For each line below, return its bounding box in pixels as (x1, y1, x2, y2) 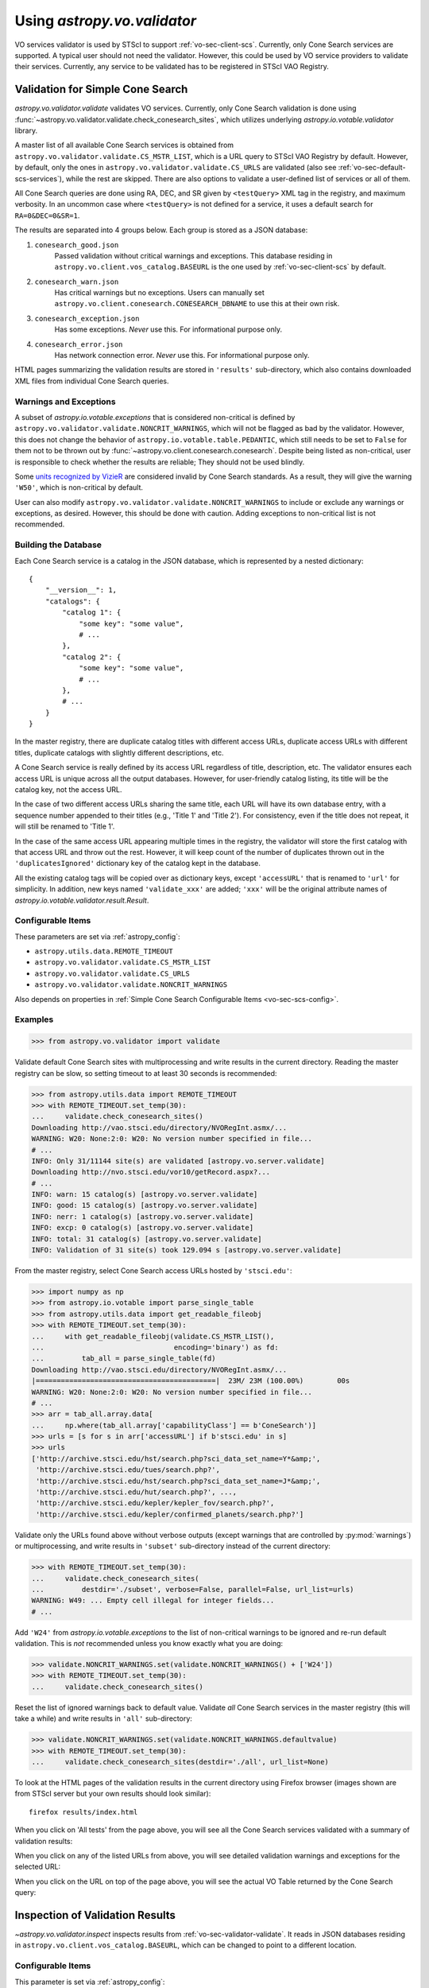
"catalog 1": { (62, 608, 122, 617)
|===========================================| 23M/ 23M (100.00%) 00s (31, 1376, 350, 1385)
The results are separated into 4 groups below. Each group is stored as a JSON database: (14, 225, 308, 235)
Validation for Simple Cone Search (14, 83, 188, 96)
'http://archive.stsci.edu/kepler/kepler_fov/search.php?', (36, 1499, 275, 1508)
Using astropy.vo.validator (14, 12, 197, 29)
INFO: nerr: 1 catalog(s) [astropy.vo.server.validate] (31, 1212, 254, 1221)
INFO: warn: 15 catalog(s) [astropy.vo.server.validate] (31, 1190, 258, 1199)
